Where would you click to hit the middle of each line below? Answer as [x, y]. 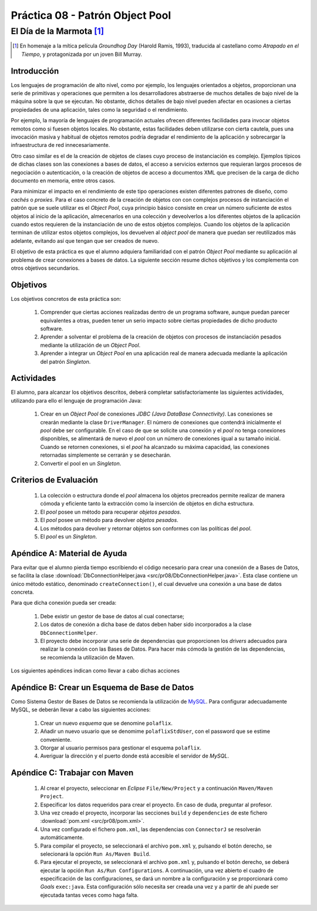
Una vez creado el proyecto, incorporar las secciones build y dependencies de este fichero [154, 813]
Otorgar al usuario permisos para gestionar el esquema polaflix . [121, 748]
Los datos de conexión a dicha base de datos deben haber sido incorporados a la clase [146, 624]
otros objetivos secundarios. [45, 268]
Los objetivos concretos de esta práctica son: [66, 299]
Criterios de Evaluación [54, 480]
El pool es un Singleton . [69, 536]
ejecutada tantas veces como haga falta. [90, 895]
